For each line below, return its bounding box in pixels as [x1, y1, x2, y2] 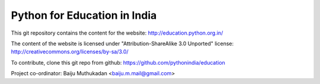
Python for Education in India [11, 9, 157, 22]
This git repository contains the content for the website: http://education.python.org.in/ [11, 29, 223, 36]
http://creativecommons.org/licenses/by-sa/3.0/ [11, 48, 129, 55]
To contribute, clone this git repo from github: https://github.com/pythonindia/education [11, 59, 225, 66]
